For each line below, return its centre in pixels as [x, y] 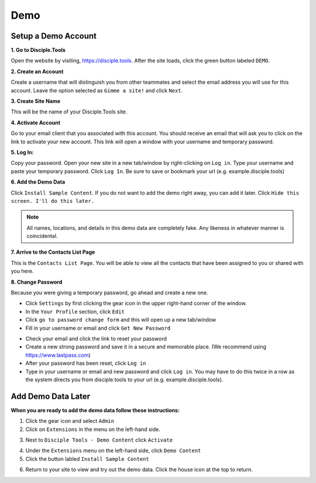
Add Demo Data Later [51, 396]
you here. [22, 271]
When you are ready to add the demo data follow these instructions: [95, 410]
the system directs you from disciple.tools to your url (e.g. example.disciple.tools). [124, 379]
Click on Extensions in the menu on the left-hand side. [93, 429]
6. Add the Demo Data [38, 182]
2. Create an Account [37, 71]
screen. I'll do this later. [53, 201]
